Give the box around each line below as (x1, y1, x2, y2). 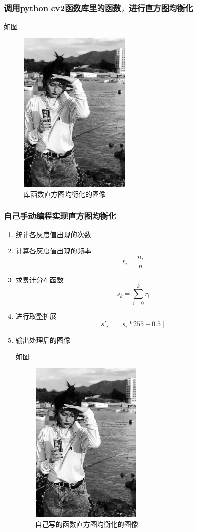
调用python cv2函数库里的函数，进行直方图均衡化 (4, 1, 193, 14)
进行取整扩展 (15, 311, 57, 321)
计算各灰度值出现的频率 (15, 246, 91, 256)
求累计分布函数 (15, 274, 64, 284)
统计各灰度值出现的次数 (15, 229, 91, 239)
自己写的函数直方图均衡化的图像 (35, 519, 138, 529)
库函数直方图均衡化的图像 (24, 188, 106, 199)
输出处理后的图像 (15, 335, 71, 345)
